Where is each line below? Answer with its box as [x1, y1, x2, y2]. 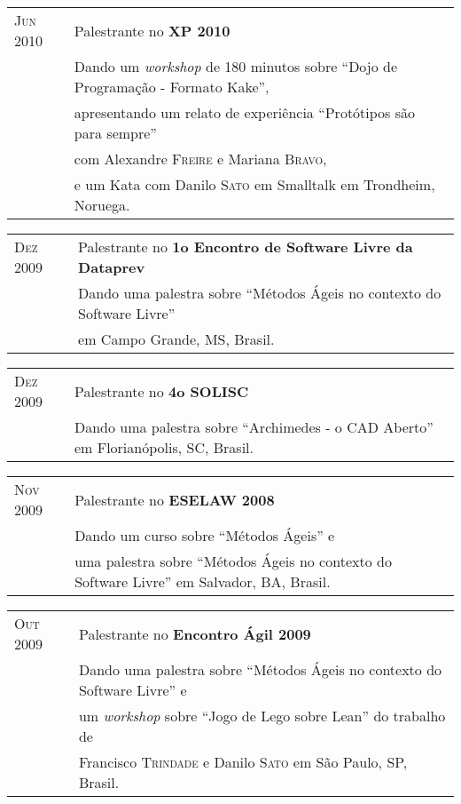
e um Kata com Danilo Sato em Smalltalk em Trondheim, [74, 174, 435, 195]
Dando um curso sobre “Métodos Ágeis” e [74, 525, 335, 545]
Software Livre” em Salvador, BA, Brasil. [74, 571, 331, 592]
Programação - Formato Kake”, [74, 76, 270, 97]
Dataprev [78, 257, 145, 277]
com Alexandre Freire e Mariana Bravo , [74, 148, 327, 169]
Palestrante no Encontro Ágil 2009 [78, 623, 311, 644]
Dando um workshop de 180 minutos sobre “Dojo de [74, 56, 398, 76]
